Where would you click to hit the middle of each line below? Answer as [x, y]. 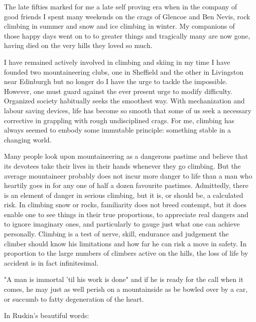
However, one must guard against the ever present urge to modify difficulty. [118, 91]
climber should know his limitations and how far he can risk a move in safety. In [125, 243]
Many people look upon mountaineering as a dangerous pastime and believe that [126, 156]
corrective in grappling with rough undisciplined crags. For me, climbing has [119, 120]
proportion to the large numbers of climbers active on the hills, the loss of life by [126, 253]
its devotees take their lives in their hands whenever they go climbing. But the [123, 165]
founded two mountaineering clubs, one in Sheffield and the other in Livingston [124, 71]
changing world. [28, 139]
